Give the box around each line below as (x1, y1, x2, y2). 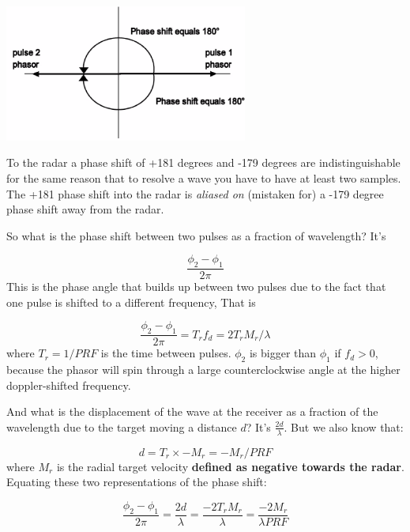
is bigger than (249, 345, 317, 361)
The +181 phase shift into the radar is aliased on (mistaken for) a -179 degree (6, 185, 384, 202)
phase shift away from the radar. (6, 201, 164, 217)
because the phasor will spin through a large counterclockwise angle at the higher (6, 361, 401, 378)
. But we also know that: (284, 418, 404, 435)
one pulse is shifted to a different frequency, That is (6, 293, 256, 310)
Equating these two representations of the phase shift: (6, 474, 267, 490)
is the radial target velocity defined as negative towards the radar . (56, 458, 404, 474)
